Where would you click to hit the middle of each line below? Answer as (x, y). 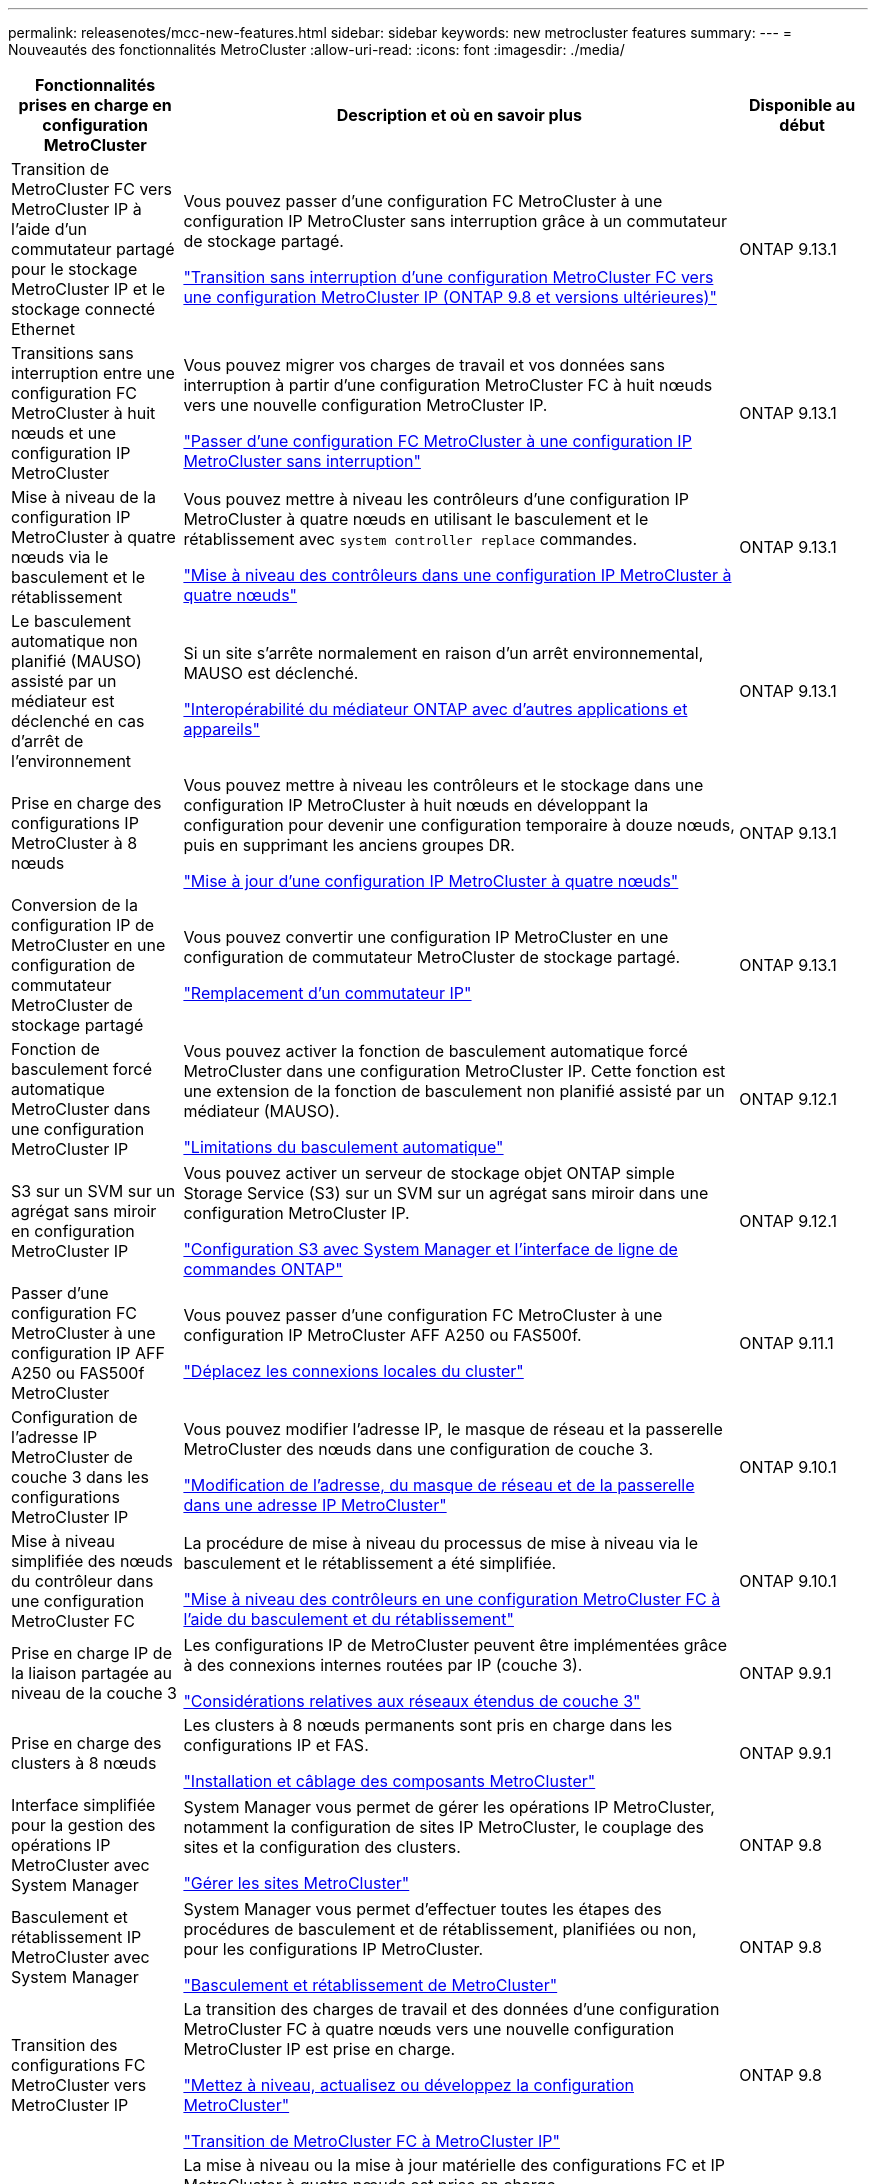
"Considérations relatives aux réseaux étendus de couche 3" (412, 1701)
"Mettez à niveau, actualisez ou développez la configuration (408, 2085)
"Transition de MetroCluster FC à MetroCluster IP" (371, 2141)
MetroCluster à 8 (74, 843)
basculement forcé (81, 1069)
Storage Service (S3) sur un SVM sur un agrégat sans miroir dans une (446, 1193)
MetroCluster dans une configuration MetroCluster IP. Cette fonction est (454, 1071)
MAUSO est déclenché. (271, 673)
